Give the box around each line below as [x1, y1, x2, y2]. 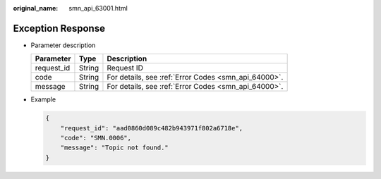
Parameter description [30, 41, 96, 49]
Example [30, 95, 56, 104]
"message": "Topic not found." [60, 144, 169, 152]
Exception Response [13, 22, 106, 35]
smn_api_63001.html [68, 4, 128, 12]
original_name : [13, 4, 59, 12]
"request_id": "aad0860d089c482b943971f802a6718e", [60, 124, 243, 132]
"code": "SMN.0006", [60, 134, 132, 142]
